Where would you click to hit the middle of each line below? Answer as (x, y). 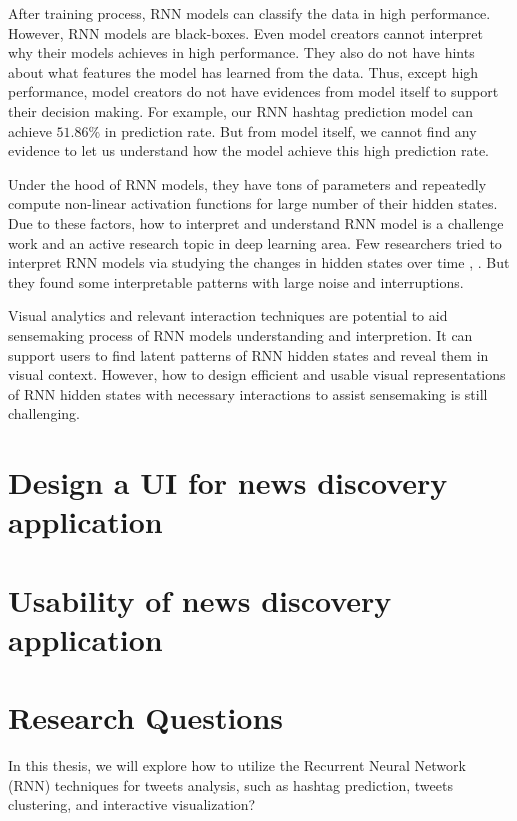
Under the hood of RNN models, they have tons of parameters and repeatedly (247, 183)
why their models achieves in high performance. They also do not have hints (241, 52)
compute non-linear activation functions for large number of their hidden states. (253, 203)
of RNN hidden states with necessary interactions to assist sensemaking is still (248, 393)
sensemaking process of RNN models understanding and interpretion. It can (240, 334)
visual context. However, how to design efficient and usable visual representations (257, 374)
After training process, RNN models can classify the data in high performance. (249, 13)
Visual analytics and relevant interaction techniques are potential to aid (228, 315)
